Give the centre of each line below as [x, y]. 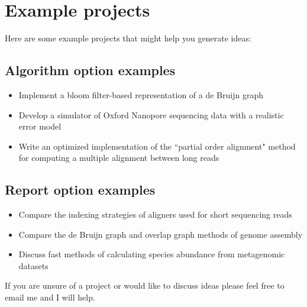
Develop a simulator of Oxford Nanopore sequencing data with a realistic [151, 114]
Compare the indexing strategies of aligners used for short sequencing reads [155, 214]
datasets [33, 265]
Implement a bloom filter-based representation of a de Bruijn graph [141, 94]
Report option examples [80, 190]
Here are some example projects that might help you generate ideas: [128, 38]
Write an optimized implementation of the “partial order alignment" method [157, 146]
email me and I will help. [50, 297]
